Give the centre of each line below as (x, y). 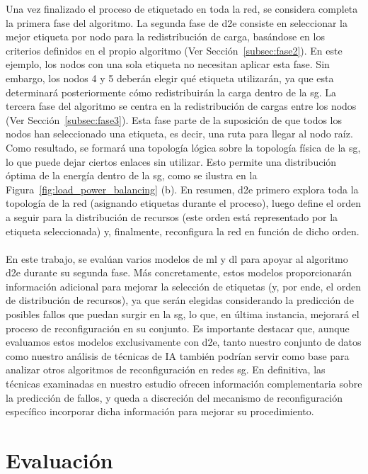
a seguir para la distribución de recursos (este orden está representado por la (172, 216)
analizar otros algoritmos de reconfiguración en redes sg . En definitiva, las (166, 369)
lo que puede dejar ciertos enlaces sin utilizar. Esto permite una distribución (171, 161)
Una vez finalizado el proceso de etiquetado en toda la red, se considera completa (182, 9)
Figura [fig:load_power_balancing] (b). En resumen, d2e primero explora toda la (182, 189)
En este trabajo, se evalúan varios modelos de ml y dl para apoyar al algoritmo (177, 258)
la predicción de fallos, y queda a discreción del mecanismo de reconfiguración (174, 397)
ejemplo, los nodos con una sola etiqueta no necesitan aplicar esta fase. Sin (168, 64)
